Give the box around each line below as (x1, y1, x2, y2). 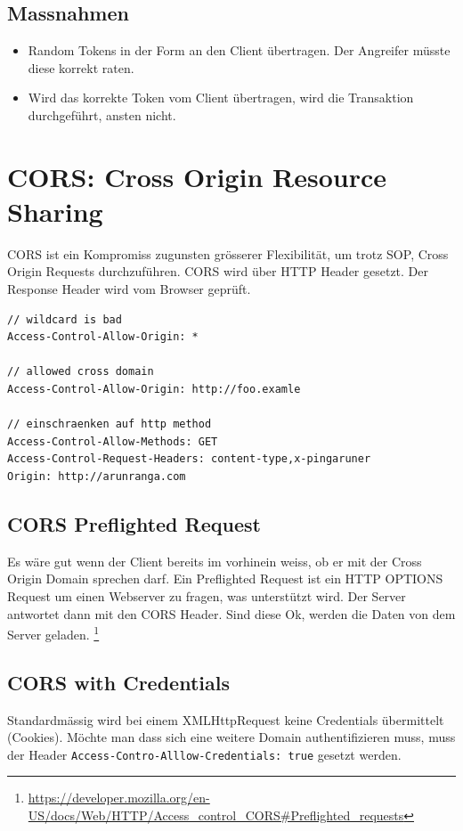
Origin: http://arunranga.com (7, 470, 186, 484)
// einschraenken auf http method (7, 418, 212, 431)
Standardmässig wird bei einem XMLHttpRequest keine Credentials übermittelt (7, 710, 444, 729)
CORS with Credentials (7, 668, 230, 696)
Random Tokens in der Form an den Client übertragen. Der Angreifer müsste (28, 41, 451, 60)
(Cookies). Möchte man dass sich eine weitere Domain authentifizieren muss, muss (7, 728, 456, 746)
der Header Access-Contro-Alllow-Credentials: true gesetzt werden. (7, 745, 402, 763)
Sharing (7, 192, 103, 229)
